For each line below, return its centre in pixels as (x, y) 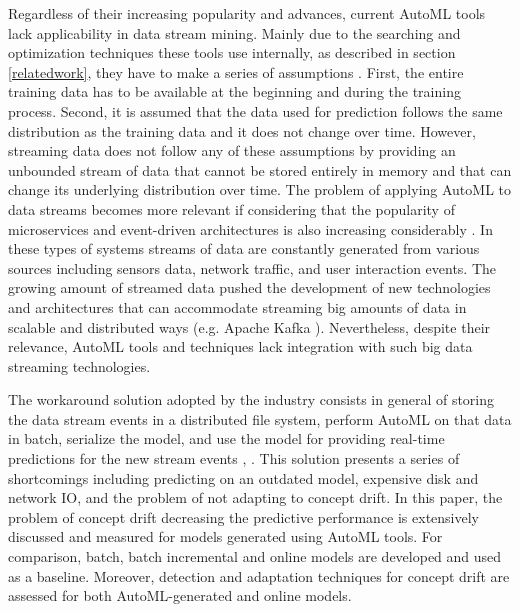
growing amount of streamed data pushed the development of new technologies (249, 287)
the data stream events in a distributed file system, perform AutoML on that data (260, 418)
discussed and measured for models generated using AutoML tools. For (225, 536)
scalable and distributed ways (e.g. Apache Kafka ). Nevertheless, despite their (249, 326)
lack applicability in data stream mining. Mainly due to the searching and (234, 32)
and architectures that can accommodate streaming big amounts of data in (237, 306)
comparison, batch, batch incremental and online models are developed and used (255, 556)
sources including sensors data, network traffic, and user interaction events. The (252, 267)
